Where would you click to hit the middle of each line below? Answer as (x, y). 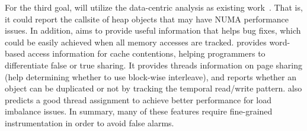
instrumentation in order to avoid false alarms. (89, 122)
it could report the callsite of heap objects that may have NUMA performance (147, 19)
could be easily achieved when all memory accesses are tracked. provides (136, 42)
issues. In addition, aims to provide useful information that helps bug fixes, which (153, 30)
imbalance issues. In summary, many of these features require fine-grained (139, 111)
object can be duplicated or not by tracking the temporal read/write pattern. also (153, 88)
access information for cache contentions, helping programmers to (146, 53)
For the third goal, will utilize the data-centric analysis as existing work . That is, (154, 7)
